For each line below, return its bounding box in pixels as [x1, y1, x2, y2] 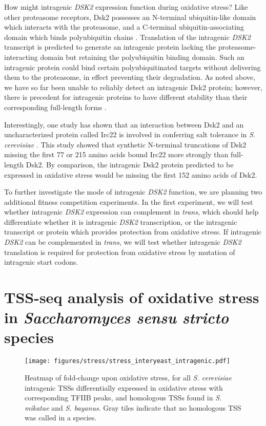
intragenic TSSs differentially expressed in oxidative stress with [25, 382, 223, 393]
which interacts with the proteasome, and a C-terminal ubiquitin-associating [4, 22, 244, 32]
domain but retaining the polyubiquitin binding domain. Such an [40, 51, 244, 62]
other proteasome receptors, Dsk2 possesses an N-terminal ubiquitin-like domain [4, 11, 256, 22]
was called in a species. [25, 412, 97, 423]
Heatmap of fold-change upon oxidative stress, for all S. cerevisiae [25, 372, 232, 382]
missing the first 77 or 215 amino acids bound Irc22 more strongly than [4, 149, 229, 160]
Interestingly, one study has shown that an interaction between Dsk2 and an [4, 119, 244, 130]
